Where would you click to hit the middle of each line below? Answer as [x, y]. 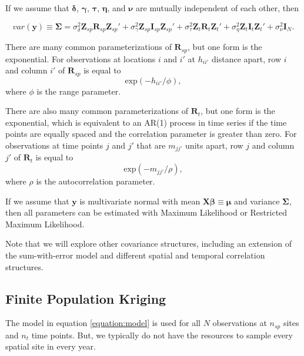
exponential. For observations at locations [81, 58]
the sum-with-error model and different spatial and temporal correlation [135, 255]
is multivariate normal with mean [140, 201]
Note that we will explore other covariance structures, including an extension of [148, 244]
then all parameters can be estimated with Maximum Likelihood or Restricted [146, 212]
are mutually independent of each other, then [218, 8]
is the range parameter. [79, 91]
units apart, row [214, 145]
